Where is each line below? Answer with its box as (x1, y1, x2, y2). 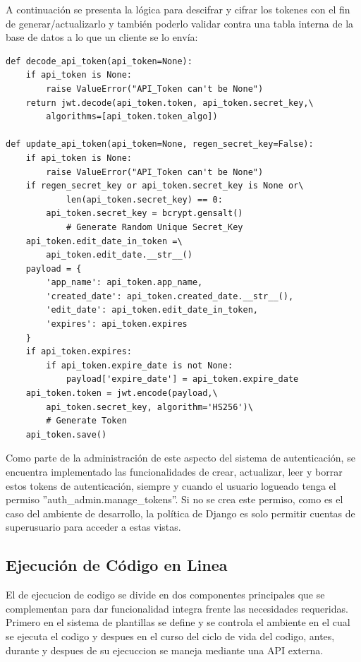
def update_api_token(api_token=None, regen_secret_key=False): (6, 139, 314, 150)
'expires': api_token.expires (46, 319, 188, 330)
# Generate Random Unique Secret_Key (66, 222, 243, 232)
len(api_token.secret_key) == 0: (66, 194, 223, 205)
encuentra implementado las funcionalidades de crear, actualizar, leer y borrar (6, 464, 343, 479)
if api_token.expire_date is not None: (46, 360, 233, 371)
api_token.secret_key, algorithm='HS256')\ (46, 402, 253, 412)
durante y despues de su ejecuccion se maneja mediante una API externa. (6, 642, 324, 657)
